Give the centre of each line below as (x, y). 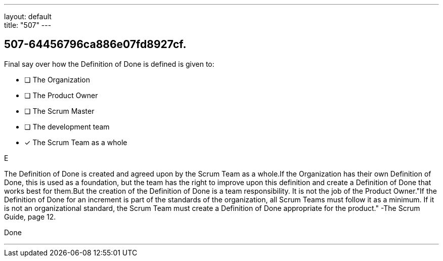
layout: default (28, 16)
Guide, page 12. (30, 216)
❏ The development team (67, 126)
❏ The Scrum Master (59, 111)
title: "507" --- (28, 25)
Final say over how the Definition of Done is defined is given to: (109, 64)
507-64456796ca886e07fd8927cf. (95, 45)
